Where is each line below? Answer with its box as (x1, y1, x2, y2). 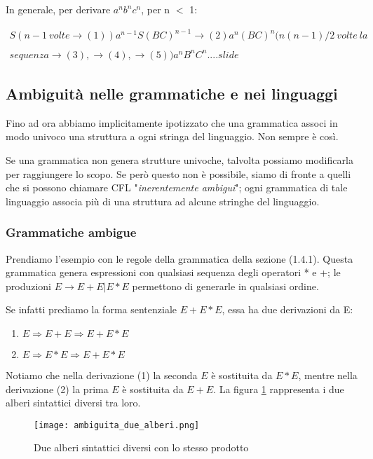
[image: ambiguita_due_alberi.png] (34, 420, 200, 430)
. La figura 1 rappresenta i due (213, 381, 344, 396)
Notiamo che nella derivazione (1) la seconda (6, 368, 198, 383)
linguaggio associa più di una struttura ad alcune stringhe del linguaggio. (6, 193, 320, 208)
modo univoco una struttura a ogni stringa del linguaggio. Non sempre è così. (6, 129, 339, 144)
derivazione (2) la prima (6, 381, 109, 396)
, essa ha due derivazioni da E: (222, 302, 353, 317)
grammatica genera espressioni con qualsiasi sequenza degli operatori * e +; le (6, 265, 341, 280)
